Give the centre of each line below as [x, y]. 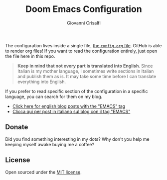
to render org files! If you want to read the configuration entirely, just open [81, 51]
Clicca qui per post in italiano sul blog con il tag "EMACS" [71, 111]
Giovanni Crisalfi [84, 23]
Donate [17, 127]
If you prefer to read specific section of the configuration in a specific [77, 91]
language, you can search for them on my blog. [54, 96]
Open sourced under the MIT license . [44, 172]
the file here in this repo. [30, 56]
